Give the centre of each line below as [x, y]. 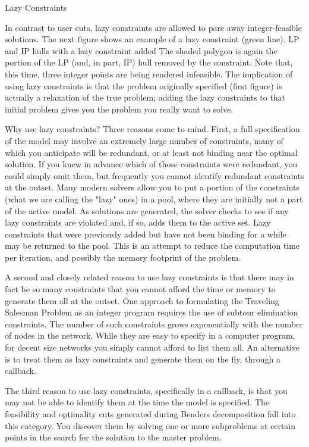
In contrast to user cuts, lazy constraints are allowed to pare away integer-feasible [153, 27]
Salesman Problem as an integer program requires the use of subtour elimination [152, 312]
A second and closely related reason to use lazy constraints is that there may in [149, 277]
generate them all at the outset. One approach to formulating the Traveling [142, 300]
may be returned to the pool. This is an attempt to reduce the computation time [152, 246]
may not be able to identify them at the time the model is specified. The [137, 402]
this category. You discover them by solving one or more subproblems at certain [150, 425]
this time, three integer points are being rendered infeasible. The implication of [149, 74]
